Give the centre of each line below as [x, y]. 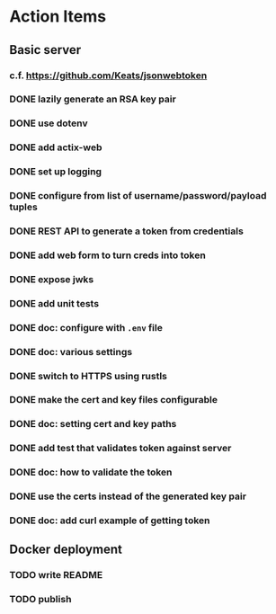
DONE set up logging [55, 172]
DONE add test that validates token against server [120, 449]
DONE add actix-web [56, 147]
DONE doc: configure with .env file [86, 327]
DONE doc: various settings [71, 351]
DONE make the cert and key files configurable [114, 400]
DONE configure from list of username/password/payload [138, 196]
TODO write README [56, 575]
